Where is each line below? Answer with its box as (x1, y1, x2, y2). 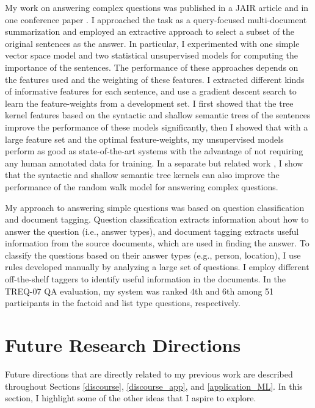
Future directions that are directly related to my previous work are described (5, 367, 293, 380)
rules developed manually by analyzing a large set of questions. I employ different (5, 260, 310, 273)
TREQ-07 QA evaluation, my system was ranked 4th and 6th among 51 (5, 284, 274, 297)
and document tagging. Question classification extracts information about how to (5, 213, 309, 226)
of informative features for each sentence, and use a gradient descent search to (5, 85, 297, 98)
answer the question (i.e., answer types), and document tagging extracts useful (5, 224, 299, 237)
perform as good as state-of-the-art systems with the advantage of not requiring (5, 145, 303, 157)
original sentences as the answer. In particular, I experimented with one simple (5, 37, 300, 49)
